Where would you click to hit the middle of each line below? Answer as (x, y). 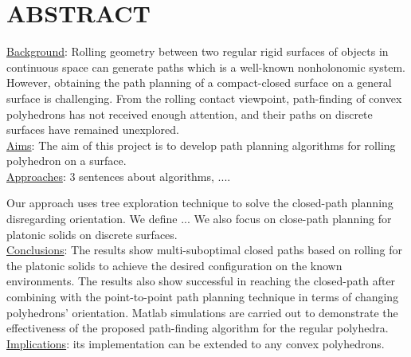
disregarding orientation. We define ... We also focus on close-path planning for (199, 219)
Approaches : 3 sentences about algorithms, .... (119, 176)
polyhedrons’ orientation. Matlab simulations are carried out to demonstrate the (202, 312)
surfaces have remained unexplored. (93, 129)
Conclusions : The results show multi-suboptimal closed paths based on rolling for (205, 250)
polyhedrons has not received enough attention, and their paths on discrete (190, 114)
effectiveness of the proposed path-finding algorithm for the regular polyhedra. (198, 328)
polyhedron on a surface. (67, 161)
